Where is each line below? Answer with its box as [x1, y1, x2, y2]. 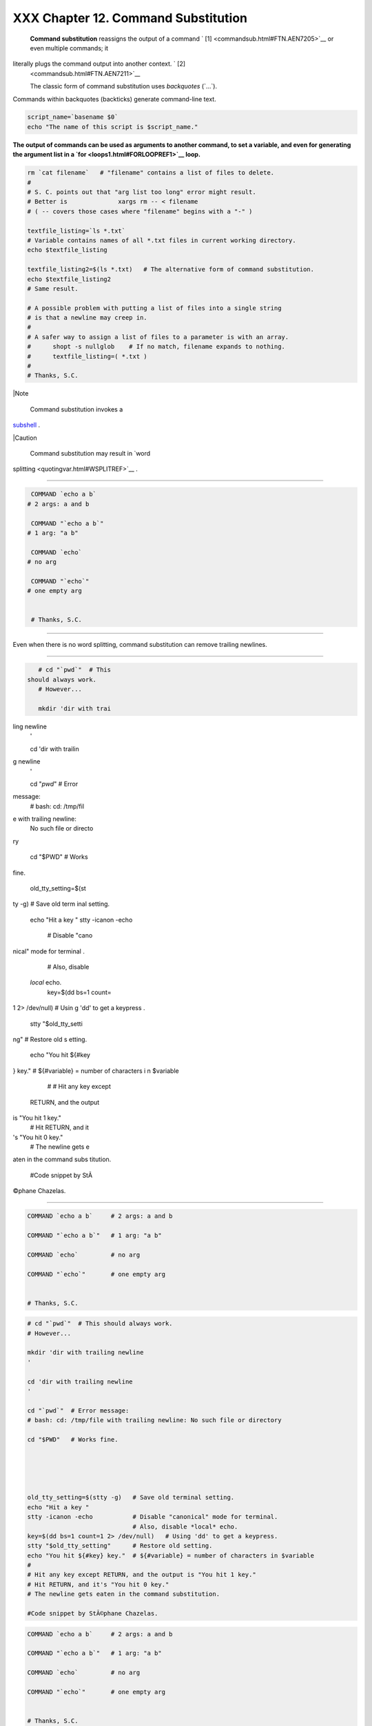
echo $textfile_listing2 [27, 275, 112, 283]
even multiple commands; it [30, 43, 109, 52]
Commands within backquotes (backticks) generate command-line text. [12, 95, 216, 103]
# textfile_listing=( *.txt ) [27, 352, 147, 360]
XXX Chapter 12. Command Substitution [12, 10, 248, 26]
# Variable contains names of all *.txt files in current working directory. [27, 236, 296, 244]
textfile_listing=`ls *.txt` [27, 226, 126, 235]
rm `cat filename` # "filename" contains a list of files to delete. [27, 169, 275, 177]
